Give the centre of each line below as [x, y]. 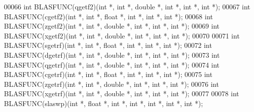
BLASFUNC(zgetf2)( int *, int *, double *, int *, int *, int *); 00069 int [112, 26]
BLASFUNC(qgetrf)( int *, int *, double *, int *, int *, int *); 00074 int [112, 64]
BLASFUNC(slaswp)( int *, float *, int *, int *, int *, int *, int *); [104, 103]
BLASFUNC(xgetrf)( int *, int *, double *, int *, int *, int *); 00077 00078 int [122, 93]
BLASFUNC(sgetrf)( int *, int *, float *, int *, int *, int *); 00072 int [108, 45]
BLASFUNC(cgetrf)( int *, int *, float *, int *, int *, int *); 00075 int [108, 74]
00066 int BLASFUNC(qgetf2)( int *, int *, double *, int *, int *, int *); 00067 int [127, 6]
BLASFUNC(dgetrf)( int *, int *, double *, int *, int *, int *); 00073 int [112, 55]
